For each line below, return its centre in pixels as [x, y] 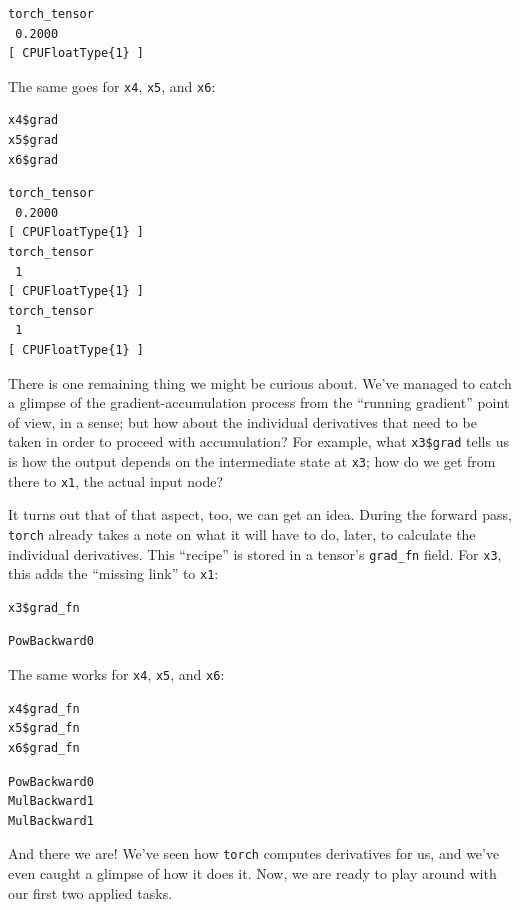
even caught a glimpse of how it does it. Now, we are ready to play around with [252, 872]
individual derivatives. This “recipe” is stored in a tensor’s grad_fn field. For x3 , [255, 553]
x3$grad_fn [44, 607]
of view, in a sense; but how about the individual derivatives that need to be [242, 421]
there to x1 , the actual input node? [116, 480]
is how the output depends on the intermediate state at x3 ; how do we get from [252, 461]
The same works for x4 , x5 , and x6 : [116, 674]
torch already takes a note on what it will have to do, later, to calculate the [242, 533]
